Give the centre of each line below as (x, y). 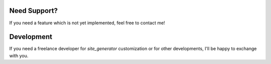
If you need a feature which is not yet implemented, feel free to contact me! (87, 23)
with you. (19, 56)
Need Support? (33, 11)
